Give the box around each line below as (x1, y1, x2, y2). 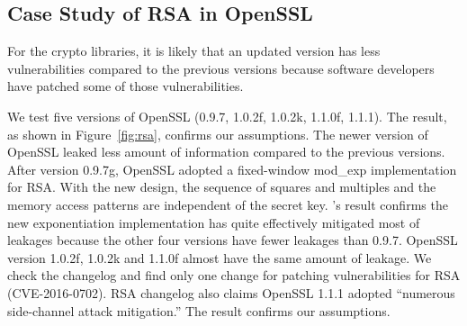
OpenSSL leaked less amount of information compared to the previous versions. (7, 142, 445, 161)
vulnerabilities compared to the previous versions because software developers (7, 59, 435, 77)
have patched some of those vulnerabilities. (7, 77, 244, 95)
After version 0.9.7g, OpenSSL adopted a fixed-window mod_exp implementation (7, 159, 457, 178)
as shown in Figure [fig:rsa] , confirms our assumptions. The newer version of (7, 124, 428, 143)
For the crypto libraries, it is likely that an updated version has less (7, 41, 381, 60)
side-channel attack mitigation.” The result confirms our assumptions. (7, 301, 391, 320)
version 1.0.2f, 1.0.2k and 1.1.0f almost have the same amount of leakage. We (7, 248, 432, 267)
